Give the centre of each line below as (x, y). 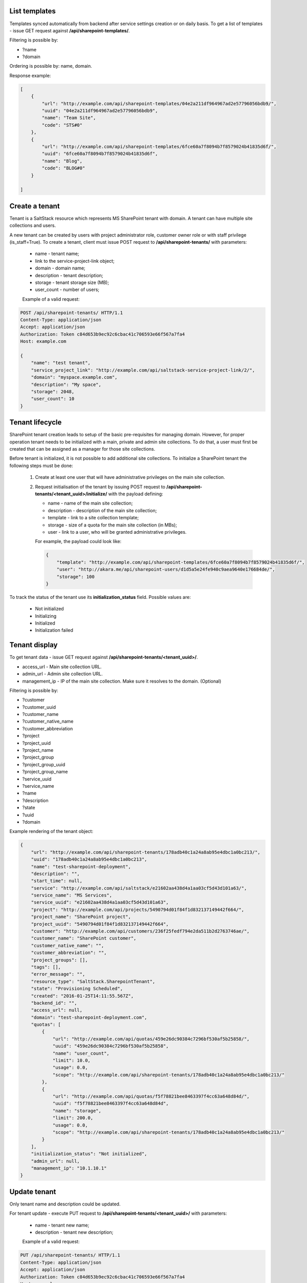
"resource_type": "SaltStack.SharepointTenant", (93, 981)
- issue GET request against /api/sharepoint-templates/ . (70, 30)
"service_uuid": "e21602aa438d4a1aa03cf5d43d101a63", (100, 902)
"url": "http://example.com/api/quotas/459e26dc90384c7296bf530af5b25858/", (151, 1039)
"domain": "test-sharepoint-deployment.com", (89, 1017)
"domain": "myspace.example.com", (74, 377)
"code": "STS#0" (62, 125)
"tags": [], (46, 967)
